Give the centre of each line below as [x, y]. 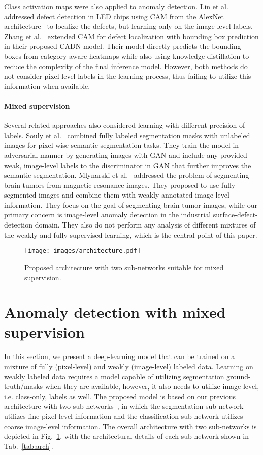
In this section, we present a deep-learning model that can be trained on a [120, 356]
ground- [239, 376]
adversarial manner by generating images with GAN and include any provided [126, 155]
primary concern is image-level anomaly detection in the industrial [108, 215]
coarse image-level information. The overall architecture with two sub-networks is [130, 426]
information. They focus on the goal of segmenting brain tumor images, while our [131, 204]
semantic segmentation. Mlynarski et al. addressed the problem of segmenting [127, 175]
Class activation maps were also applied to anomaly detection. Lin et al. [116, 6]
